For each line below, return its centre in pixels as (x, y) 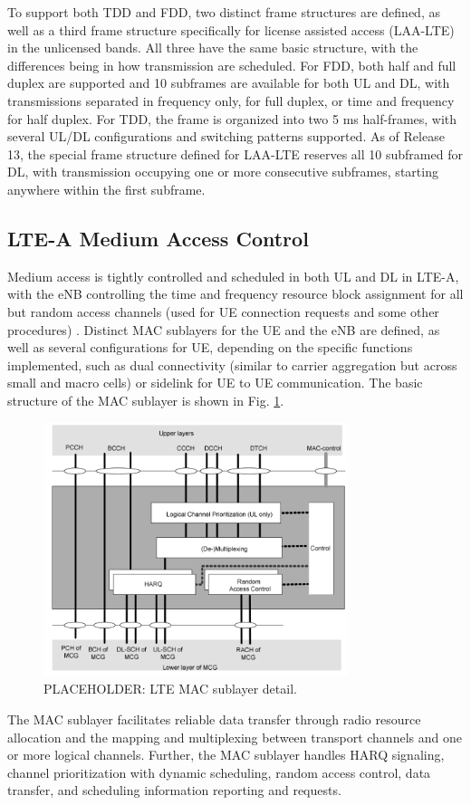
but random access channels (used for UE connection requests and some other (223, 311)
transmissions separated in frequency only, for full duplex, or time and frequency (231, 100)
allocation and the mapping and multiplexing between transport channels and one (235, 737)
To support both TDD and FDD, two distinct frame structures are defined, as (224, 12)
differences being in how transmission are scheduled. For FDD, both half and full (232, 65)
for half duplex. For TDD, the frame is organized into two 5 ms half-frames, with (232, 118)
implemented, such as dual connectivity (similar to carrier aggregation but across (232, 364)
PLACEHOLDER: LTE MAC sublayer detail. (170, 689)
